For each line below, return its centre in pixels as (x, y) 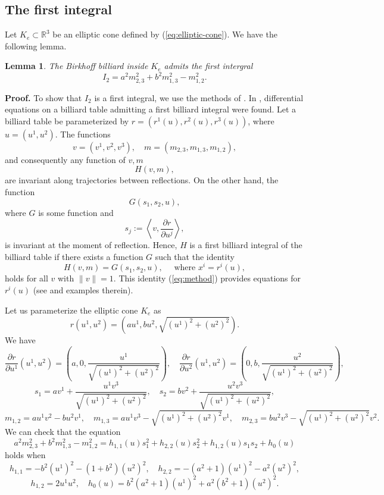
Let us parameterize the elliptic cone (71, 310)
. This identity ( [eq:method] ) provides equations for (207, 278)
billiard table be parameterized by (67, 120)
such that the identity (195, 256)
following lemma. (36, 46)
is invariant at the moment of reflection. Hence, (91, 245)
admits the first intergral (208, 66)
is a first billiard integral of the (246, 245)
